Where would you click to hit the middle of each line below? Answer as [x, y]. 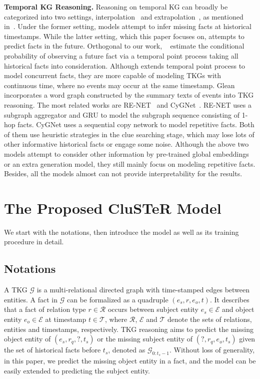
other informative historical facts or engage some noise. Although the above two [126, 144]
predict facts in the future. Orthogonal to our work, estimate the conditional [124, 46]
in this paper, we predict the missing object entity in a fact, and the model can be [130, 361]
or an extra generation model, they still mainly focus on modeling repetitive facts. [130, 163]
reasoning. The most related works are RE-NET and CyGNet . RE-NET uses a [128, 104]
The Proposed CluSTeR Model [113, 208]
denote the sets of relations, [210, 319]
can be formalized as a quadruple [117, 299]
